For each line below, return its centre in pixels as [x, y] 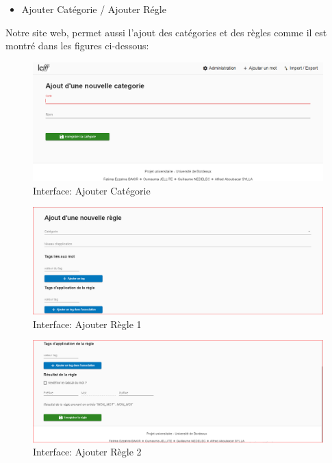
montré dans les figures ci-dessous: [77, 46]
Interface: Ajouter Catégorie [92, 190]
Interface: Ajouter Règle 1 [87, 324]
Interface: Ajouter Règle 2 [87, 452]
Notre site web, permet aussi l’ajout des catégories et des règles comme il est [166, 32]
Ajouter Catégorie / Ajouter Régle [94, 9]
